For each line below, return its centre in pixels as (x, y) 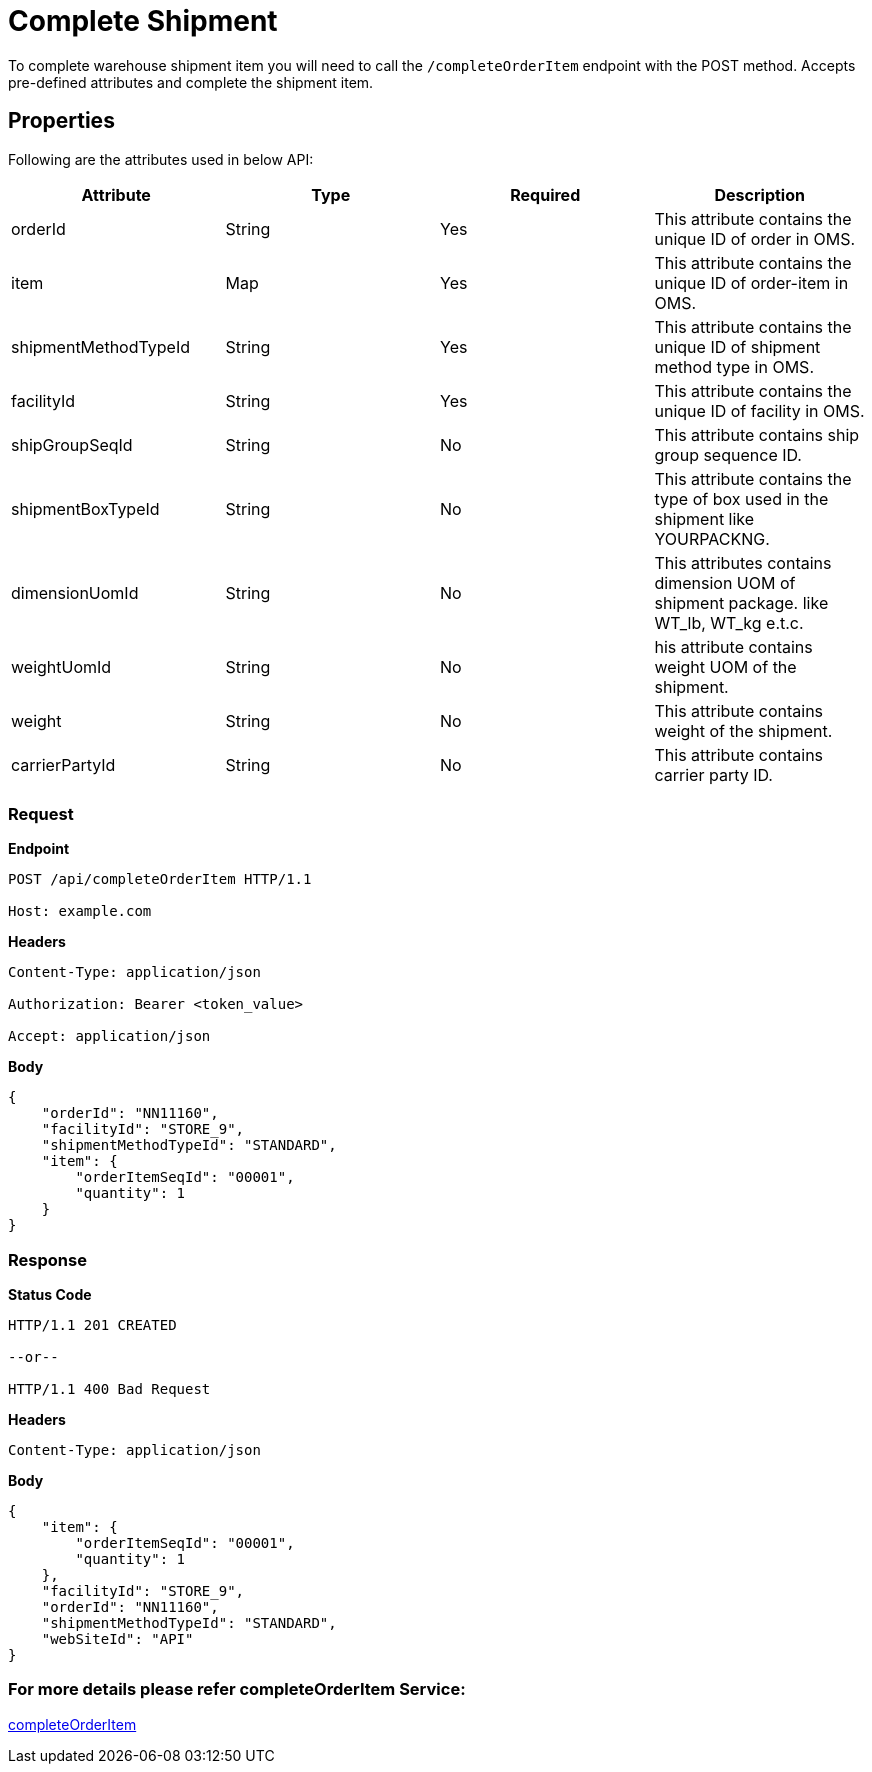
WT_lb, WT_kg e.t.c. (729, 622)
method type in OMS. (734, 366)
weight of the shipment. (743, 730)
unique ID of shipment (737, 346)
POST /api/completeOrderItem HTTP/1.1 (160, 879)
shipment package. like (741, 602)
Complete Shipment (143, 21)
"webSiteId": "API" (117, 1639)
